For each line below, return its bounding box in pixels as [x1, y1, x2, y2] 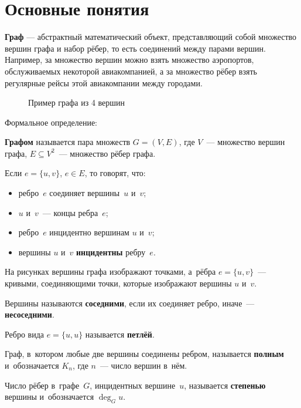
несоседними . [5, 308, 54, 321]
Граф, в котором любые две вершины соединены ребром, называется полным [5, 348, 284, 360]
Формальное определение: [5, 116, 98, 128]
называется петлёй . [85, 328, 155, 340]
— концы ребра [42, 206, 98, 218]
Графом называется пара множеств [5, 136, 131, 148]
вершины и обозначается [5, 390, 94, 403]
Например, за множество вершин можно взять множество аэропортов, [5, 53, 254, 66]
